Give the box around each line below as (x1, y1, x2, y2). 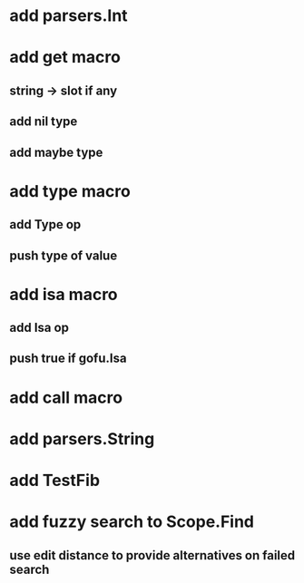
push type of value (9, 248, 118, 263)
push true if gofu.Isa (9, 351, 127, 366)
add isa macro (9, 284, 118, 305)
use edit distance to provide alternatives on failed (9, 548, 296, 563)
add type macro (9, 180, 132, 201)
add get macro (9, 47, 121, 68)
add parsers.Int (9, 5, 129, 26)
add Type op (9, 217, 82, 232)
